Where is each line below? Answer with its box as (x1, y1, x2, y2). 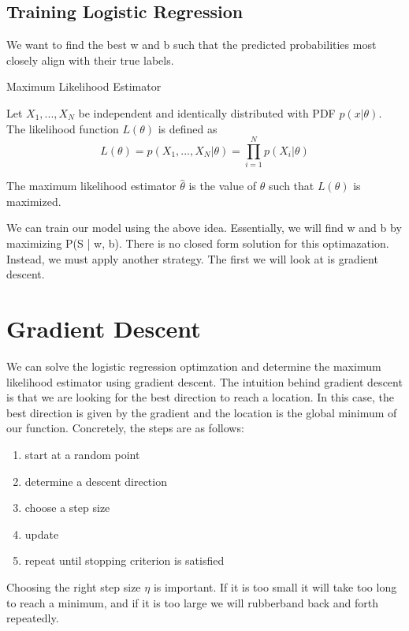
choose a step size (24, 499, 110, 516)
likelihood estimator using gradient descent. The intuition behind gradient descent (6, 373, 403, 390)
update (24, 525, 59, 542)
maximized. (6, 192, 61, 209)
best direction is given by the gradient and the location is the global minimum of (6, 404, 397, 420)
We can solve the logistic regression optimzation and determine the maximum (6, 357, 381, 374)
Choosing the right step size (6, 578, 141, 595)
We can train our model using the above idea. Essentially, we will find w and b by (6, 219, 402, 236)
